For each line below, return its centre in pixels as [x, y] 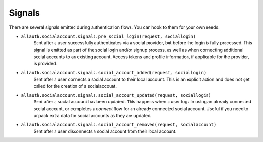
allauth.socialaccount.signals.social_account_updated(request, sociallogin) [116, 95]
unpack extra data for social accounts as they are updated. [93, 116]
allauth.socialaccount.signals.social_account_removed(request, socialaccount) [119, 125]
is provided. [45, 63]
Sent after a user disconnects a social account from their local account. [105, 131]
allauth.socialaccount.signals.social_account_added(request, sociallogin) [114, 72]
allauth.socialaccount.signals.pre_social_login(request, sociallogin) [109, 36]
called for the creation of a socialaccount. [75, 86]
